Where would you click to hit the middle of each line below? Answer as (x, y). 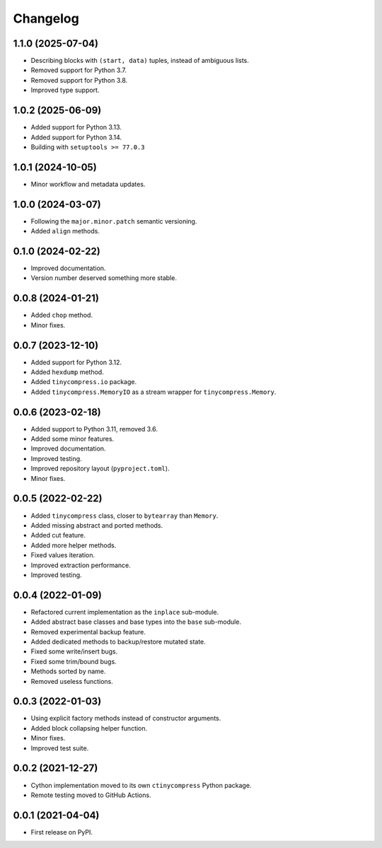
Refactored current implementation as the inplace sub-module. (125, 612)
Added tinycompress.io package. (84, 382)
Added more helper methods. (74, 545)
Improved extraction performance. (81, 565)
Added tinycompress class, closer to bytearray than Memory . (125, 516)
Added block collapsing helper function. (89, 728)
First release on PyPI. (62, 832)
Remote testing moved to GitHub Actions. (91, 795)
